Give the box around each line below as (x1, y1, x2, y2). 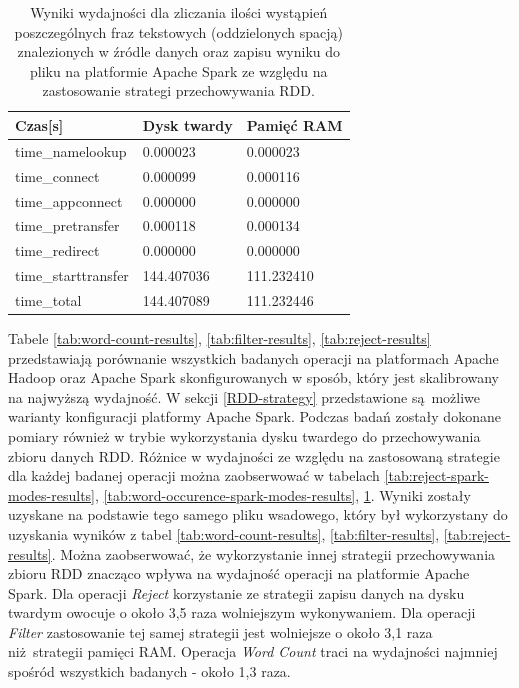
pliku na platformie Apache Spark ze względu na (29, 60, 328, 81)
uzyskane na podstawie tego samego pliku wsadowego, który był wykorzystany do (8, 504, 508, 525)
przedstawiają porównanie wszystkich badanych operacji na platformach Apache (8, 347, 499, 368)
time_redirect (15, 240, 100, 261)
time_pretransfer (15, 215, 120, 236)
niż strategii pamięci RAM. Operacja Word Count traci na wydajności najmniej (8, 641, 498, 662)
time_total (15, 289, 82, 310)
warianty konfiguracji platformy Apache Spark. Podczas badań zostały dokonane (8, 406, 501, 427)
